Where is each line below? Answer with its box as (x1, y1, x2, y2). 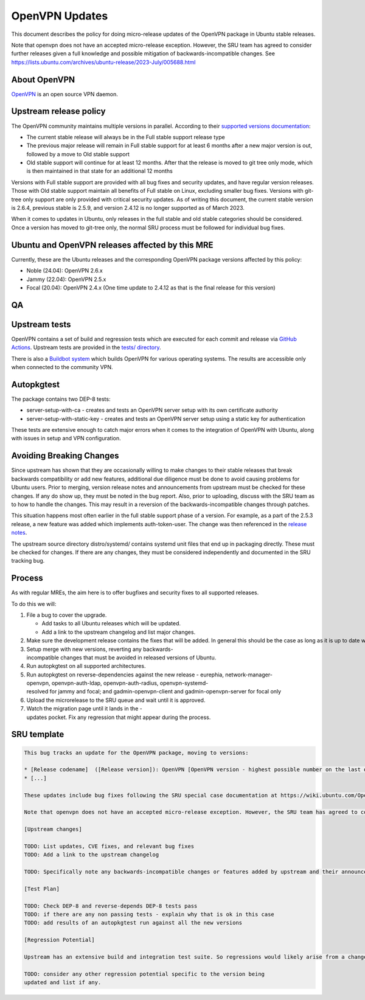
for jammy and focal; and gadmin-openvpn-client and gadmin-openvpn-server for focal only (49, 688, 282, 695)
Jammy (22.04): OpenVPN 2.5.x (26, 276, 106, 283)
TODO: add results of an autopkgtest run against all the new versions (24, 919, 243, 926)
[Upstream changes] (24, 826, 82, 833)
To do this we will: (11, 600, 57, 608)
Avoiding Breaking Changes (11, 451, 119, 461)
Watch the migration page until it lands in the (26, 705, 139, 712)
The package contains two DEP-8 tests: (11, 395, 111, 403)
